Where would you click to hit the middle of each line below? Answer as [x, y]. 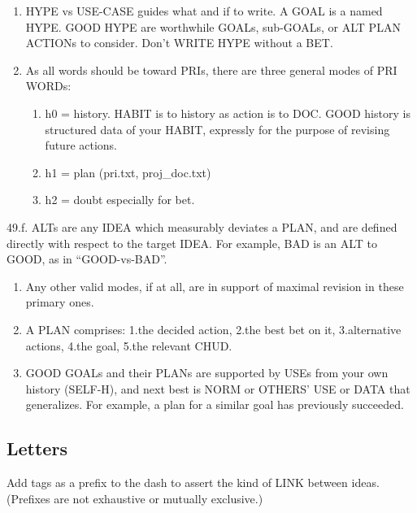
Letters [37, 448]
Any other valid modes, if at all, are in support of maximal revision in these [215, 286]
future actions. [81, 145]
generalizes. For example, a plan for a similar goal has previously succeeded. [215, 404]
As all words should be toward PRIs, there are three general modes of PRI [211, 70]
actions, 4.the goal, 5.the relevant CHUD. [129, 345]
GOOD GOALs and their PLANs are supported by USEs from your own [207, 373]
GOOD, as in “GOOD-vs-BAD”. [87, 259]
